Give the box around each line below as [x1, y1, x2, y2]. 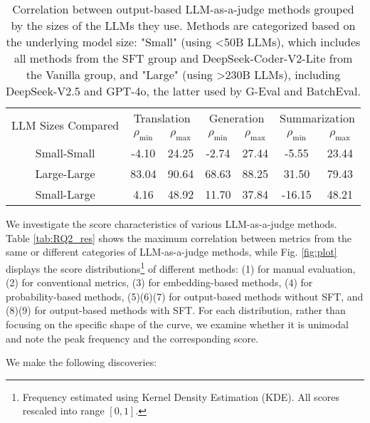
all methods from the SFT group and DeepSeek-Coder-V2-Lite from [14, 50, 353, 66]
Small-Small [35, 145, 95, 162]
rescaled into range [22, 403, 105, 418]
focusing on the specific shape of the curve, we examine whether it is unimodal [6, 317, 349, 331]
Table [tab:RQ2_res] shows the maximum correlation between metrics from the [6, 230, 351, 245]
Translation [133, 110, 191, 126]
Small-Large [35, 186, 95, 203]
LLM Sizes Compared [11, 117, 120, 134]
